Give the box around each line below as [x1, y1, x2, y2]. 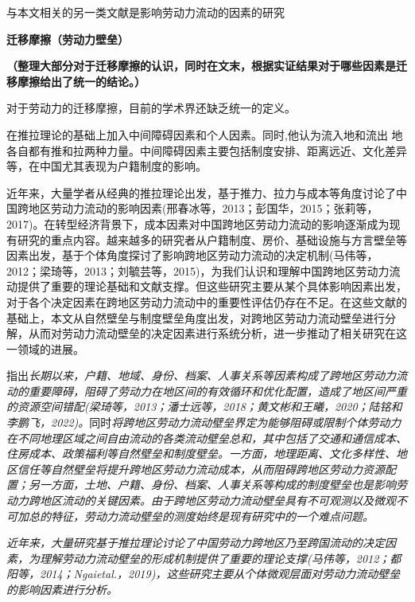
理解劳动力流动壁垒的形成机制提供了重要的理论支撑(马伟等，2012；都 [39, 549, 401, 566]
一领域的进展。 [6, 340, 84, 357]
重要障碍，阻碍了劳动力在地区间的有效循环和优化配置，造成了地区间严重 [28, 382, 407, 399]
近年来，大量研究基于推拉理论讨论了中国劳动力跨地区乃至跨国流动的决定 [6, 534, 385, 551]
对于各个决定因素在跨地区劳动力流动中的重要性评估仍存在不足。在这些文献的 [6, 293, 407, 310]
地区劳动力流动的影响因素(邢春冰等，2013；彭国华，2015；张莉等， [28, 200, 378, 217]
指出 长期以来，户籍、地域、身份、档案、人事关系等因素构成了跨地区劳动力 [6, 367, 396, 384]
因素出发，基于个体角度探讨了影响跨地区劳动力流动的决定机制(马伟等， [6, 247, 378, 264]
